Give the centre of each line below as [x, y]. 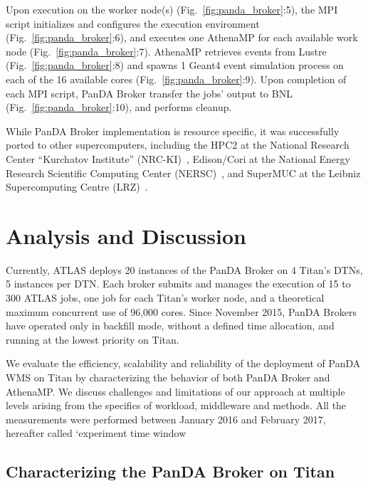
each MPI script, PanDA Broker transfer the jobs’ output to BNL [149, 93]
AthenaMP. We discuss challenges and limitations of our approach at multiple [175, 391]
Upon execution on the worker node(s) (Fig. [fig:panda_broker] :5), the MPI [172, 9]
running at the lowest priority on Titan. [93, 339]
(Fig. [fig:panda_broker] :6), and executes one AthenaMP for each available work [182, 37]
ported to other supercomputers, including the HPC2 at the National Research [178, 145]
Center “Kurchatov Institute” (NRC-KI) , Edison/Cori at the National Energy [178, 158]
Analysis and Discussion [126, 235]
